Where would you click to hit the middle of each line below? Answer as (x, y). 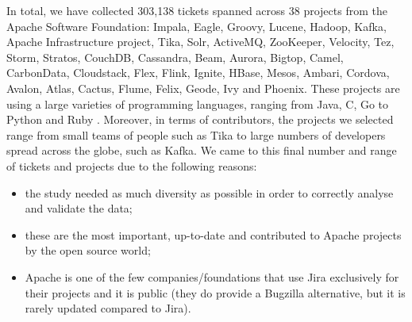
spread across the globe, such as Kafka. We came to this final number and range (202, 150)
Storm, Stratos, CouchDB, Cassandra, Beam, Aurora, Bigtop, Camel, (175, 57)
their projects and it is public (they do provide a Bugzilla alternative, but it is (215, 292)
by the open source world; (88, 250)
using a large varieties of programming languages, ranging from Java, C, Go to (198, 103)
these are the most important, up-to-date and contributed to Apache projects (213, 234)
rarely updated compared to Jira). (108, 308)
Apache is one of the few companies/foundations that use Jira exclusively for (212, 276)
